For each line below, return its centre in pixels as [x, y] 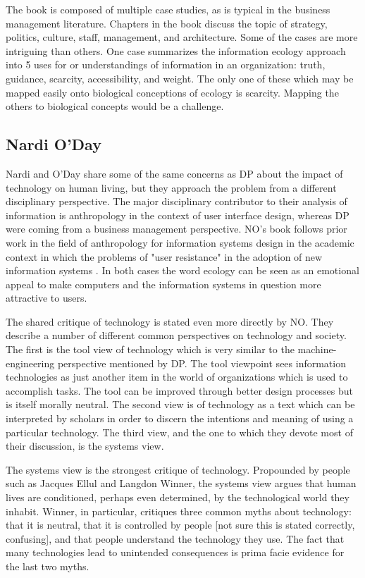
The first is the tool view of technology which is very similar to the [150, 349]
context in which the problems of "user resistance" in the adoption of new [164, 256]
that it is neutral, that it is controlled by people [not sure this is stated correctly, [180, 525]
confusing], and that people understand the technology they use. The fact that [175, 538]
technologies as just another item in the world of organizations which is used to [177, 377]
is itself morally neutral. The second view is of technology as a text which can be [180, 404]
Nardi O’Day [54, 144]
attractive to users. [47, 298]
